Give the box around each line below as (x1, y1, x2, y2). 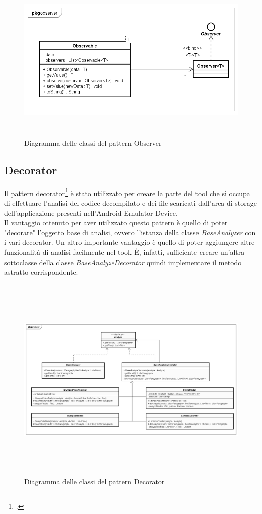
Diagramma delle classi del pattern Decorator (24, 476, 165, 487)
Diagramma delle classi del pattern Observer (24, 137, 162, 148)
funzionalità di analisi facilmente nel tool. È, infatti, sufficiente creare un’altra (4, 246, 245, 257)
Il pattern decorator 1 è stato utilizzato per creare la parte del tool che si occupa (4, 186, 250, 198)
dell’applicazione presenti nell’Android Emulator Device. (4, 207, 178, 218)
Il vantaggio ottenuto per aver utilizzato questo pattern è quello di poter (4, 217, 228, 228)
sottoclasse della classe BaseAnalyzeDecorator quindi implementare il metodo (4, 256, 242, 267)
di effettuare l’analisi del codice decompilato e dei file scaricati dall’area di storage (4, 198, 257, 208)
